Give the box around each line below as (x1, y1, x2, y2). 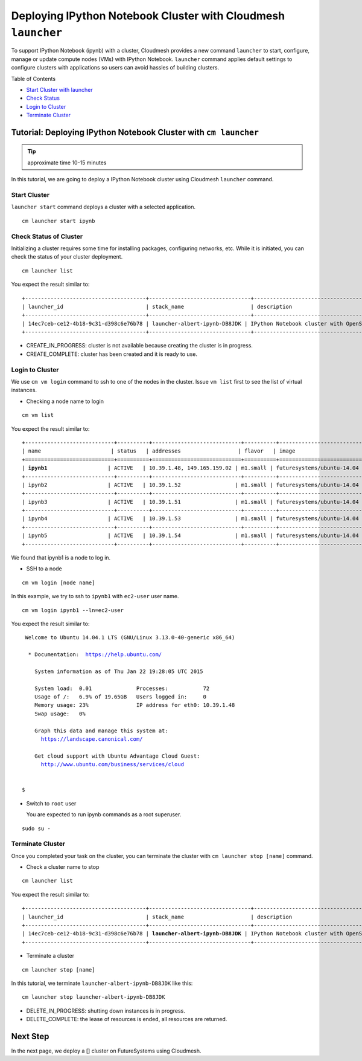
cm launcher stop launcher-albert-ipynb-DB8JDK (22, 994, 165, 1001)
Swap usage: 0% (34, 710, 86, 717)
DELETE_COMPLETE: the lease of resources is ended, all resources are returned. (26, 1016, 227, 1023)
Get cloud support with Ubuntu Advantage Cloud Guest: (34, 752, 200, 759)
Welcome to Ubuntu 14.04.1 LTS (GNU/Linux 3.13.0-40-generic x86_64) (25, 634, 235, 641)
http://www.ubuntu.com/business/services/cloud (40, 761, 184, 768)
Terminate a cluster (26, 952, 75, 959)
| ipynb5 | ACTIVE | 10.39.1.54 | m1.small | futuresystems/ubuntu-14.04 (22, 532, 359, 539)
